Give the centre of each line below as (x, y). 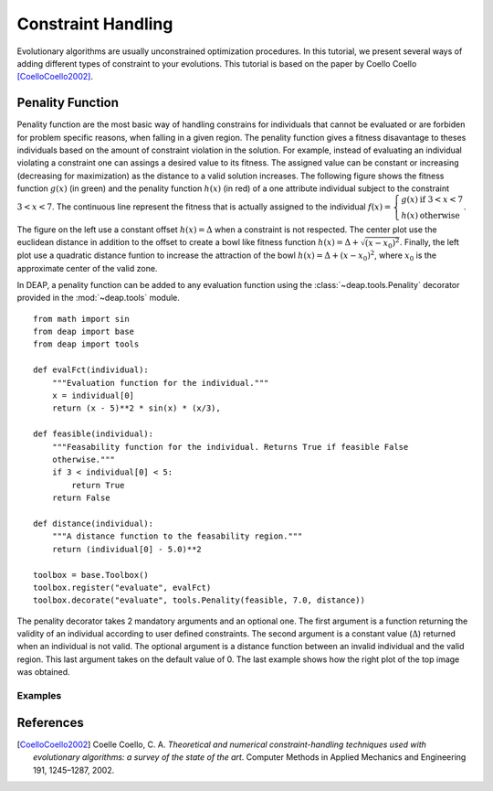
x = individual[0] (93, 396)
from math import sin (81, 319)
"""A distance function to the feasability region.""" (177, 536)
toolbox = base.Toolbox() (91, 575)
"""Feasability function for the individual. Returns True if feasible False (230, 447)
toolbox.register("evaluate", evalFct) (122, 587)
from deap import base (84, 332)
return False (81, 498)
